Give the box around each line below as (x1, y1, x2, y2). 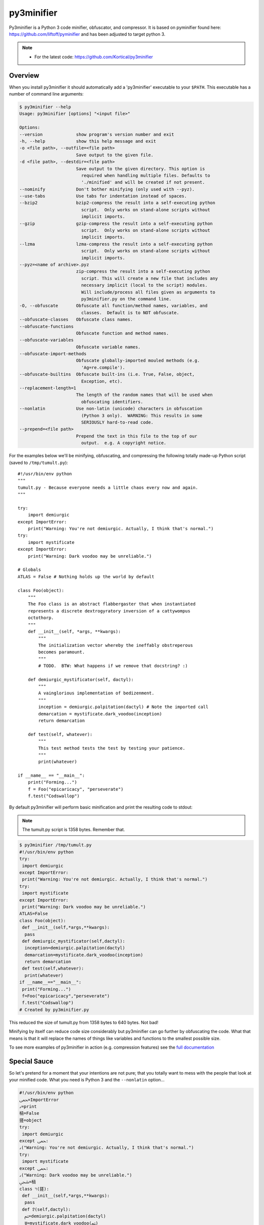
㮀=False (19, 1110, 40, 1116)
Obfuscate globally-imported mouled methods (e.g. (76, 358, 200, 364)
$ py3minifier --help (19, 104, 71, 110)
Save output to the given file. (76, 152, 154, 158)
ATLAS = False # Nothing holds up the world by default (18, 574, 154, 579)
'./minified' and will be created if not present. (81, 179, 205, 185)
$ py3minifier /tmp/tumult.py (19, 842, 92, 848)
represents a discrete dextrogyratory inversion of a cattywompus (27, 608, 191, 613)
